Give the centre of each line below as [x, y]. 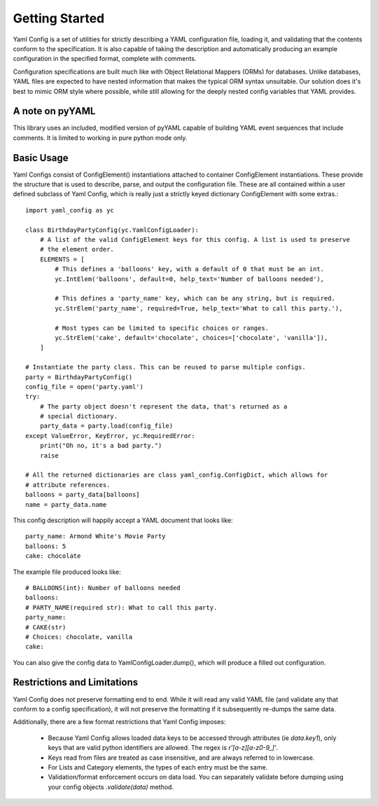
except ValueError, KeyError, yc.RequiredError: [110, 436]
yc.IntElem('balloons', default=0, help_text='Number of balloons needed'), [190, 279]
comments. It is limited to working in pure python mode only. [100, 137]
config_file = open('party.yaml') [84, 387]
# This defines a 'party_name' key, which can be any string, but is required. [195, 299]
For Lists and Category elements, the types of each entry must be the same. [158, 767]
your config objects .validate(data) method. [111, 787]
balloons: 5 [46, 546]
